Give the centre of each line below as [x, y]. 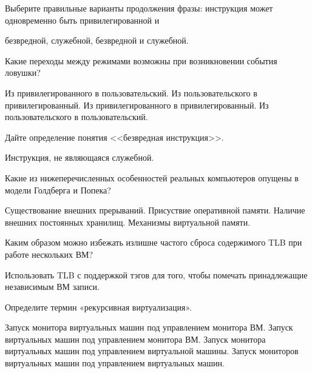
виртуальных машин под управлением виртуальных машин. [115, 363]
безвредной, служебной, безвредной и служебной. [97, 40]
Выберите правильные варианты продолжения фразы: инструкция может [139, 8]
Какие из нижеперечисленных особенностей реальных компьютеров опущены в [152, 177]
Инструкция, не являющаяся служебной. [80, 157]
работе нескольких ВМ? [49, 254]
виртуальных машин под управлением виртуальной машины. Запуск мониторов [152, 351]
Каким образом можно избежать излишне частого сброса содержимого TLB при [154, 242]
